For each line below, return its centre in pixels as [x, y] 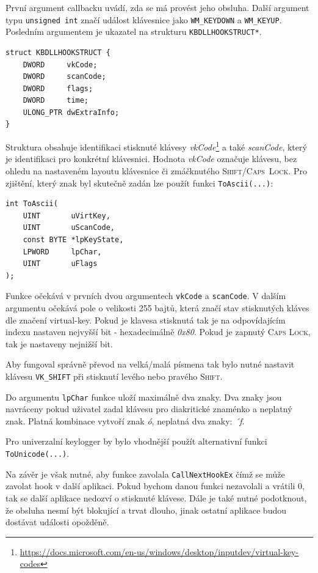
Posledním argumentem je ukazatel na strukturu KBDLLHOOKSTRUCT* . [134, 31]
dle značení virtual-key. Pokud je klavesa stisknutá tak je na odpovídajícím [146, 320]
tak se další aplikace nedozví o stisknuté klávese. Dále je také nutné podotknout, [156, 497]
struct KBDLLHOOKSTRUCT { [58, 52]
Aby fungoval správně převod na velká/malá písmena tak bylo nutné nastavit [150, 364]
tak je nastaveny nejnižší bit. [59, 343]
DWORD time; [56, 101]
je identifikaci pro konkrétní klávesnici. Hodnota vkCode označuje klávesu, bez [151, 159]
